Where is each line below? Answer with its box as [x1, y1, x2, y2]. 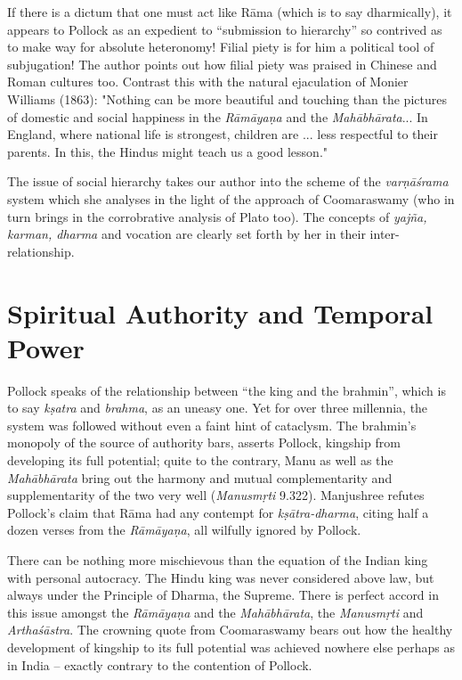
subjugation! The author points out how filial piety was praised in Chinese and [7, 54, 437, 73]
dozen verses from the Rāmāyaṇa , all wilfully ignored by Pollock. [7, 520, 361, 539]
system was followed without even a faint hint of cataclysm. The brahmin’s [7, 415, 417, 434]
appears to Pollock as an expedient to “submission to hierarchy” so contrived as [7, 20, 442, 38]
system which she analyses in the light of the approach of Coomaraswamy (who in [7, 189, 455, 208]
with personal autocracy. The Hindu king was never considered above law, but [7, 568, 434, 586]
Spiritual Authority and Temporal [7, 294, 434, 331]
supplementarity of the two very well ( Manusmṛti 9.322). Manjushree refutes [7, 486, 425, 504]
